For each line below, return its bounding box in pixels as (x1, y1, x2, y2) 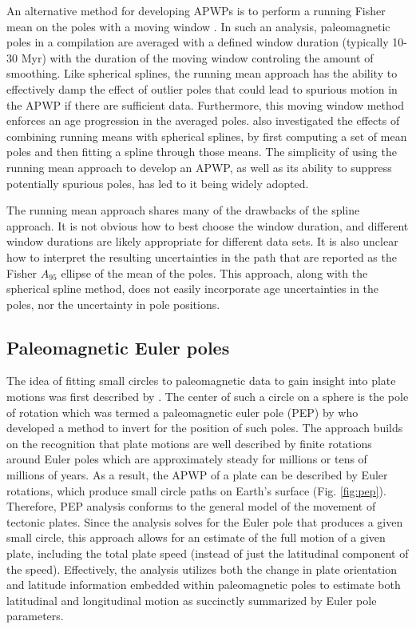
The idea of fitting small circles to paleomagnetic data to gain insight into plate (6, 372, 396, 389)
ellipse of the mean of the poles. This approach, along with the (61, 264, 368, 281)
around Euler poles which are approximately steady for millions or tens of (6, 451, 367, 467)
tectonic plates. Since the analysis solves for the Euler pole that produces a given (6, 513, 403, 530)
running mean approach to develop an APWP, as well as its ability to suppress (6, 158, 392, 175)
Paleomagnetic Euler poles (6, 335, 230, 359)
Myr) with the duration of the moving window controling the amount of (21, 49, 374, 66)
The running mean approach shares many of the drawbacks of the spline (6, 202, 360, 218)
